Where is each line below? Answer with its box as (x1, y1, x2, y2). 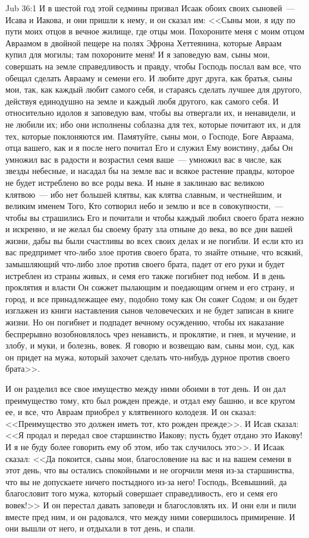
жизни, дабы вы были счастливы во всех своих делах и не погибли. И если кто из (5, 234, 304, 246)
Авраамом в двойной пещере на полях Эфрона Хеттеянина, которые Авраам (5, 36, 282, 49)
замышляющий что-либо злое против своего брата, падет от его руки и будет (5, 258, 285, 270)
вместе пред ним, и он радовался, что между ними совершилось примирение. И (5, 510, 295, 523)
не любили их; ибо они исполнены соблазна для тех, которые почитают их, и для (5, 118, 301, 130)
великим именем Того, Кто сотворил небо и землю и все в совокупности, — (5, 200, 283, 212)
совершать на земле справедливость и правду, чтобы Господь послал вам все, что (5, 59, 301, 72)
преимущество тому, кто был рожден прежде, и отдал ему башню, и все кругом (5, 394, 295, 406)
